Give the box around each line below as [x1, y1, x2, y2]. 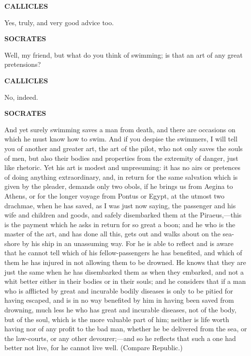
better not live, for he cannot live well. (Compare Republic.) [4, 342, 183, 353]
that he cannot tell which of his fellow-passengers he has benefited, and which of [4, 248, 242, 258]
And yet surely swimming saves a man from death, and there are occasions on [4, 124, 236, 134]
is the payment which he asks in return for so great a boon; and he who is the [4, 219, 236, 229]
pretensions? [4, 59, 41, 69]
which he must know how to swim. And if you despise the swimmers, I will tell [4, 134, 237, 144]
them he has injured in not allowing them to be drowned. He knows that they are [4, 257, 246, 267]
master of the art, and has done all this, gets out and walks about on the [4, 229, 221, 239]
